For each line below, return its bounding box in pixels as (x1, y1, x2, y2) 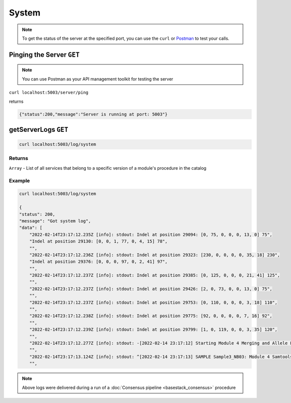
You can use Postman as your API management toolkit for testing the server (22, 76, 174, 82)
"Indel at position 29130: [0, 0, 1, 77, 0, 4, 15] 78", (29, 239, 168, 244)
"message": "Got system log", (19, 218, 91, 224)
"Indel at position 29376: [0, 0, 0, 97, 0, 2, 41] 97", (29, 259, 168, 264)
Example (9, 177, 30, 184)
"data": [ (19, 225, 43, 230)
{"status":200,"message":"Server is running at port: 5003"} (19, 112, 168, 117)
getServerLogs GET (9, 125, 68, 133)
